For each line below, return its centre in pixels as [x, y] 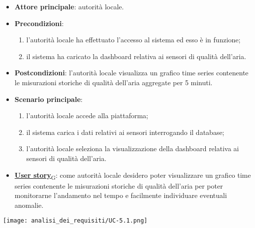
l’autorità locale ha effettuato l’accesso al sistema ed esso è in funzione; [133, 40]
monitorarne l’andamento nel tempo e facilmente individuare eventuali [121, 195]
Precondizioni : [39, 23]
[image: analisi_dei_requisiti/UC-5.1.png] [75, 221]
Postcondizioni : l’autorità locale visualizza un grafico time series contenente [131, 73]
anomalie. [29, 205]
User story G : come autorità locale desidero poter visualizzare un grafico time [133, 175]
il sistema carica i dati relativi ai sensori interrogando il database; [125, 132]
